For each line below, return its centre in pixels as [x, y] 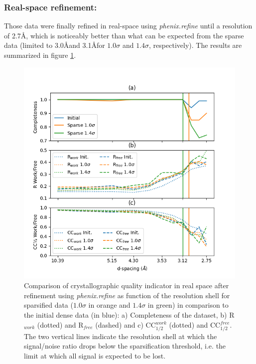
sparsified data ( [49, 305]
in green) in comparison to [188, 305]
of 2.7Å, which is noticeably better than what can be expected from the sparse [124, 35]
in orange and [109, 305]
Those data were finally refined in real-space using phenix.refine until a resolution [128, 26]
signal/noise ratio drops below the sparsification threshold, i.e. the [125, 346]
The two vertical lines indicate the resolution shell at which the [121, 336]
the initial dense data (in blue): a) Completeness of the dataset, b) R [129, 314]
